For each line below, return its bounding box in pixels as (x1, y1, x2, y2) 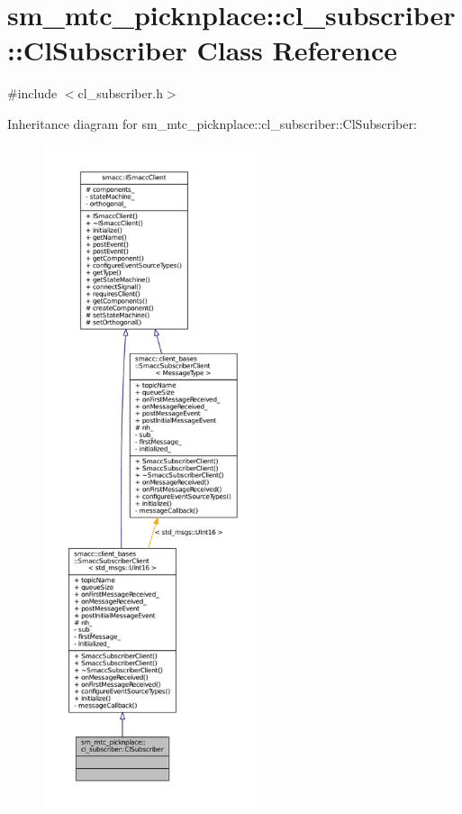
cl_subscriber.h (77, 84, 163, 103)
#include (7, 84, 58, 103)
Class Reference (196, 32, 397, 69)
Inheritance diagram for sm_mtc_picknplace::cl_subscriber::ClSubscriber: (7, 114, 417, 133)
